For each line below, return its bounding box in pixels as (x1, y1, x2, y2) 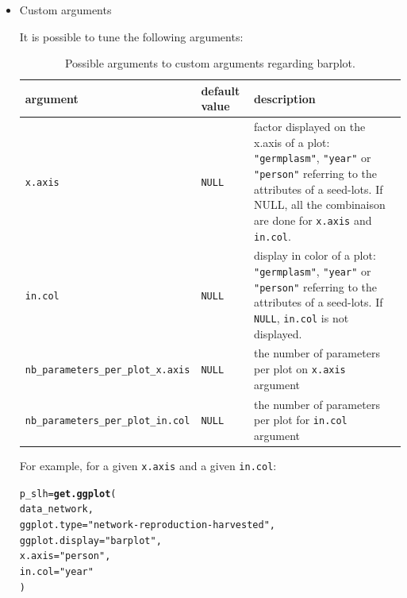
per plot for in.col (254, 411, 347, 428)
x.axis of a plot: (254, 133, 330, 150)
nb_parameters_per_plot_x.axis (25, 365, 190, 376)
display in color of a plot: (254, 247, 376, 264)
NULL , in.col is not (254, 309, 349, 326)
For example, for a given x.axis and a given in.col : (19, 457, 277, 473)
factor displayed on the (254, 118, 366, 135)
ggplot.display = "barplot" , (19, 534, 162, 546)
